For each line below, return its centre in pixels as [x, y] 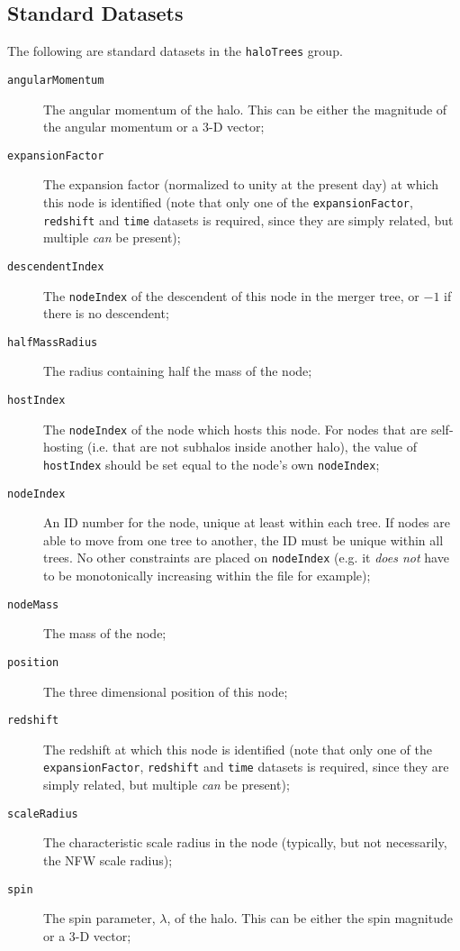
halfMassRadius [53, 342]
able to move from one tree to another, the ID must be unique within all [244, 540]
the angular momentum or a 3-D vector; [154, 127]
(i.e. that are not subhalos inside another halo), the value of [252, 447]
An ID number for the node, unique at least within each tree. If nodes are [247, 522]
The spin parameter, [99, 918]
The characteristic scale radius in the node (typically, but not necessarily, [245, 842]
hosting [63, 447]
